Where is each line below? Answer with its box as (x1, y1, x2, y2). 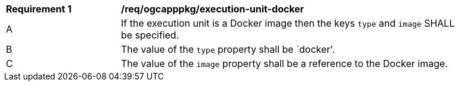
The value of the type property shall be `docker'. (121, 43, 335, 55)
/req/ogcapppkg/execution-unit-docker (121, 3, 304, 15)
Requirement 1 (6, 3, 72, 15)
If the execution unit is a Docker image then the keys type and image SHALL (121, 17, 455, 29)
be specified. (121, 29, 179, 41)
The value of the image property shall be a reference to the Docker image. (121, 58, 448, 69)
